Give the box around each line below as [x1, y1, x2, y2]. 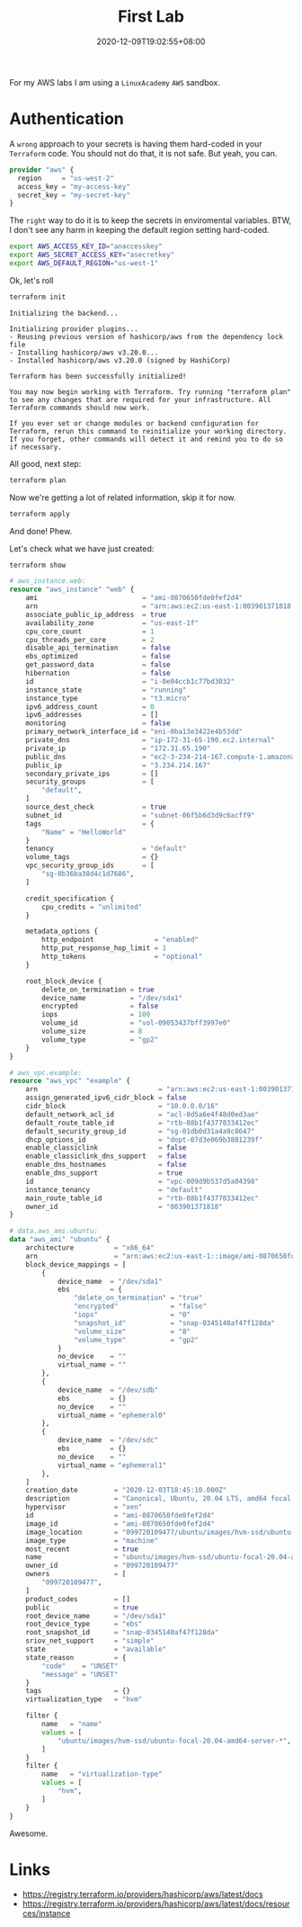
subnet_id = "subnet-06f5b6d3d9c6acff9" [25, 811, 255, 820]
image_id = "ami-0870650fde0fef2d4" [25, 1519, 216, 1528]
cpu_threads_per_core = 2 [25, 635, 155, 644]
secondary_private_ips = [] [25, 769, 159, 778]
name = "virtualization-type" [41, 1770, 164, 1779]
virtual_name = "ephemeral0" [57, 1411, 167, 1420]
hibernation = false [25, 668, 171, 677]
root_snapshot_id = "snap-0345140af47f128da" [25, 1628, 219, 1637]
